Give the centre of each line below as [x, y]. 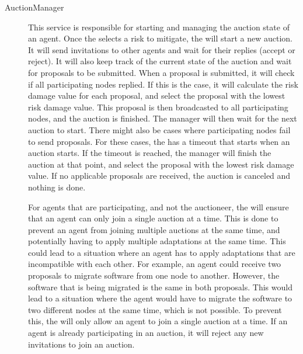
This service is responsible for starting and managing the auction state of [159, 27]
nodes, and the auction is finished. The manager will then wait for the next [163, 118]
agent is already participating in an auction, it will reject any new [146, 333]
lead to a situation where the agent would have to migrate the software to [160, 298]
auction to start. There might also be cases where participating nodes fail [159, 129]
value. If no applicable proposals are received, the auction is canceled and [159, 176]
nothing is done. [57, 187]
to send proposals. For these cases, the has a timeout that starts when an [159, 141]
